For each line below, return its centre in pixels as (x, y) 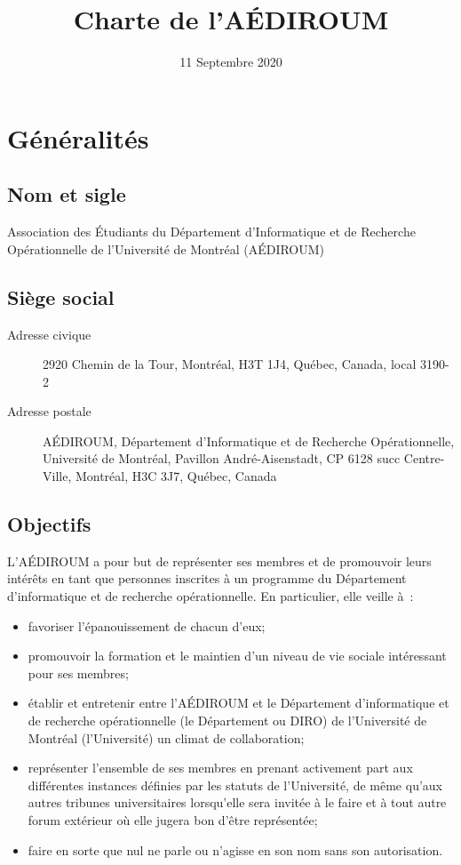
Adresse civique (49, 334)
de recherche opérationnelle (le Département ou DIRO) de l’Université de (227, 721)
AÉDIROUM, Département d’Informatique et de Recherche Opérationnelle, (249, 441)
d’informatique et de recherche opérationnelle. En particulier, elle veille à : (211, 596)
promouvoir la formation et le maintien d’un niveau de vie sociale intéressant (237, 656)
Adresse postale (49, 411)
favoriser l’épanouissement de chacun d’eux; (147, 625)
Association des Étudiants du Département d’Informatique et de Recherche (211, 232)
